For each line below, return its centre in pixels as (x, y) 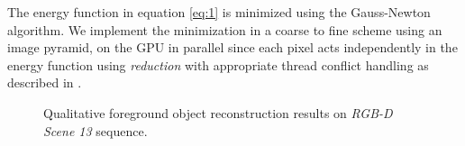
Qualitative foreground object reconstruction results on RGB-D (218, 112)
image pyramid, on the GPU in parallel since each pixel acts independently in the (232, 47)
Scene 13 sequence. (96, 130)
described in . (45, 82)
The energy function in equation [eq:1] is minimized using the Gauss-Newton (219, 12)
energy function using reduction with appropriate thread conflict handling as (218, 64)
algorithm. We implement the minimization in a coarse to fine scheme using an (225, 29)
